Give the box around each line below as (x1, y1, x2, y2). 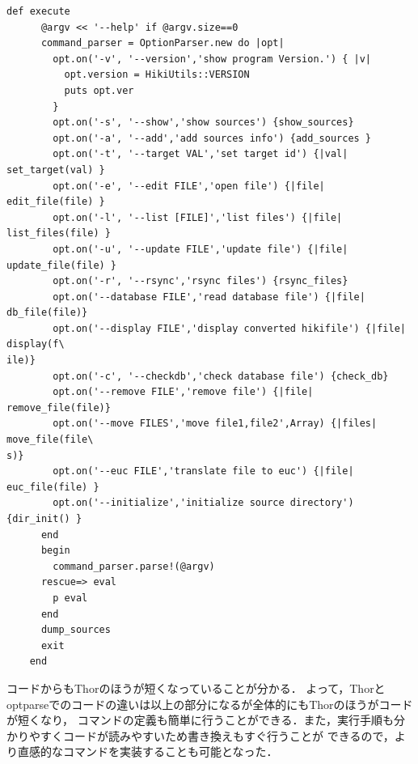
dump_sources (40, 624, 111, 636)
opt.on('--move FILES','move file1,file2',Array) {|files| (53, 418, 378, 430)
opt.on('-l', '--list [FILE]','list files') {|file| (53, 211, 343, 223)
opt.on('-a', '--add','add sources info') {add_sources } (53, 132, 372, 144)
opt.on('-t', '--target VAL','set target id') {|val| (53, 148, 348, 160)
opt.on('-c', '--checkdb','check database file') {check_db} (53, 370, 389, 382)
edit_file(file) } (6, 196, 105, 208)
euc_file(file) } (6, 481, 99, 493)
